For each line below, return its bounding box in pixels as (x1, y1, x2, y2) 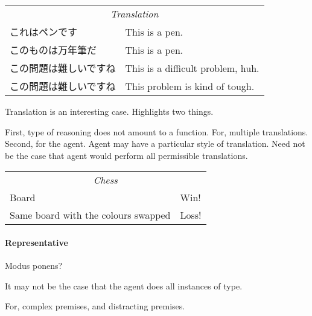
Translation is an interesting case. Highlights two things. (5, 105, 214, 117)
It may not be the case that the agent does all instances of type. (5, 279, 243, 292)
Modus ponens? (5, 259, 63, 272)
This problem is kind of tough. (125, 79, 255, 93)
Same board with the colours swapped (10, 208, 171, 222)
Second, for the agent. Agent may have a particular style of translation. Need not (5, 137, 305, 150)
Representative (5, 236, 68, 248)
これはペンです (10, 25, 78, 39)
